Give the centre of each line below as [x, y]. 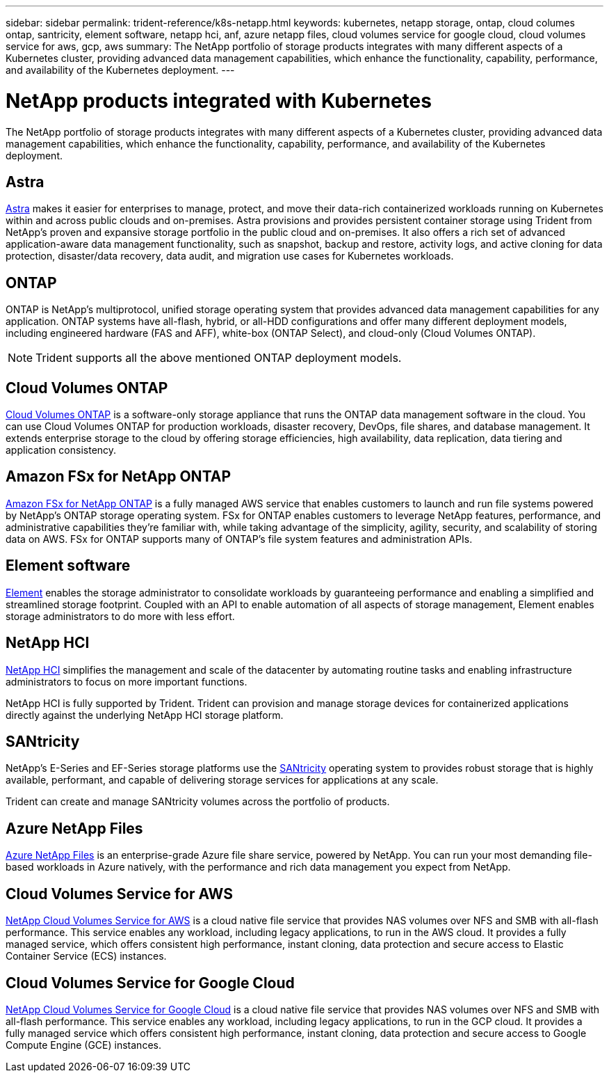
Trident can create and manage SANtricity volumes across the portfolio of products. [198, 802]
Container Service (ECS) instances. [86, 956]
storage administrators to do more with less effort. [120, 616]
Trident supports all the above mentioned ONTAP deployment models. [219, 358]
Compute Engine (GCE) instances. [83, 1045]
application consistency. [61, 450]
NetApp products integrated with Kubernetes [219, 101]
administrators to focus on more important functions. [127, 681]
